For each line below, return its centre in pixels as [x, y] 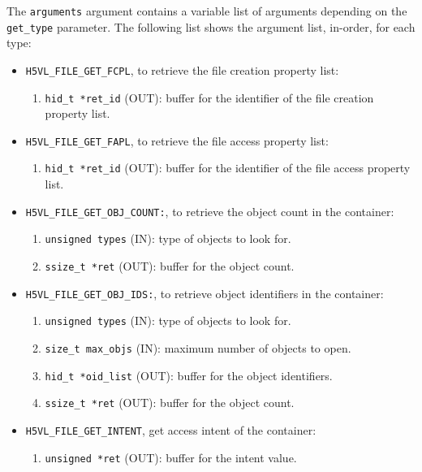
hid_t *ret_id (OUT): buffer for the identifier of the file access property [228, 168]
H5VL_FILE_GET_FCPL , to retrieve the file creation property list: [182, 69]
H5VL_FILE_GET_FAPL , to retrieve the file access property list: [177, 140]
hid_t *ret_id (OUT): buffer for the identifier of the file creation [209, 97]
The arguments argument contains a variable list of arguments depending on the [207, 11]
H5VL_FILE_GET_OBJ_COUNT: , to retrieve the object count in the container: [210, 211]
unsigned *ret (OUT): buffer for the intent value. [171, 457]
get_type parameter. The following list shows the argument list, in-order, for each [211, 26]
